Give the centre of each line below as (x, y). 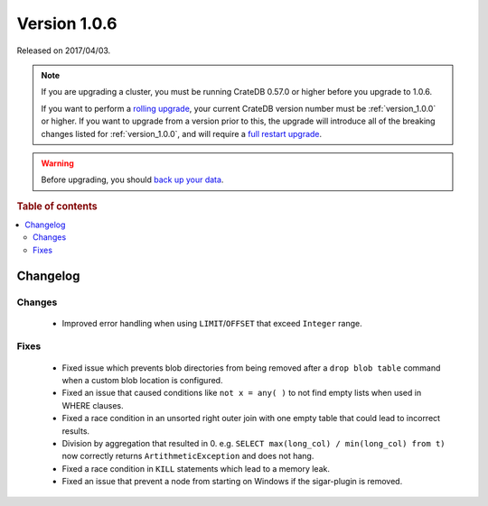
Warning (57, 163)
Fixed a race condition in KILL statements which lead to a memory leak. (196, 468)
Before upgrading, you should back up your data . (132, 179)
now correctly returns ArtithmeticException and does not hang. (188, 456)
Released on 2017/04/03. (64, 51)
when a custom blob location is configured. (142, 381)
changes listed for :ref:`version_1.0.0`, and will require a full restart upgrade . (182, 133)
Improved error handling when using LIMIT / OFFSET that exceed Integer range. (212, 323)
